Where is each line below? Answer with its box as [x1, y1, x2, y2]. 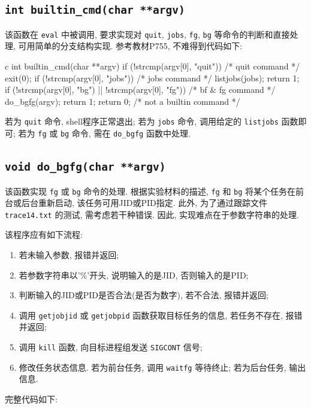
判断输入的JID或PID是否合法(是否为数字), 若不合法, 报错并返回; [19, 289, 268, 301]
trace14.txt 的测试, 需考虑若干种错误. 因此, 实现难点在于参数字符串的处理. [5, 208, 299, 220]
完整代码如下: [5, 392, 58, 405]
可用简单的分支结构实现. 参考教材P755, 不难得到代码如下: [18, 40, 243, 52]
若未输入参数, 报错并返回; [19, 249, 119, 260]
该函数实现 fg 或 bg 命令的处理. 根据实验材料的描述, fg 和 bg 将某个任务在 [5, 184, 296, 197]
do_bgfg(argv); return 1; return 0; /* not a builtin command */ [5, 95, 240, 107]
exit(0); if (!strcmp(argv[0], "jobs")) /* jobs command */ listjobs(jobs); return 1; [5, 71, 300, 84]
